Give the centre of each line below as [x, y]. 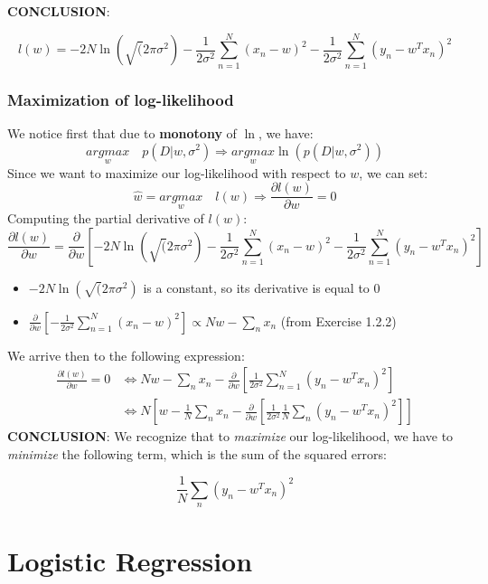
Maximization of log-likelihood [121, 99]
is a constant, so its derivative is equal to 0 [262, 287]
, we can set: [394, 172]
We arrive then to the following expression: [126, 355]
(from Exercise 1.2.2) [338, 320]
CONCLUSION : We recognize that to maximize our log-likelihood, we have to [230, 436]
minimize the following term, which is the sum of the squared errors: [197, 453]
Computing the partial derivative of [106, 218]
